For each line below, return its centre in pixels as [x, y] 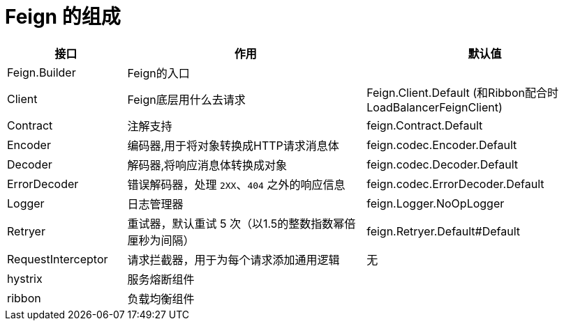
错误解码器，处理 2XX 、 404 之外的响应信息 [236, 184]
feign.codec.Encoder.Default [442, 145]
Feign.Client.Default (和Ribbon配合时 [462, 92]
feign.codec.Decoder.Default [443, 164]
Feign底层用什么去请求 [186, 99]
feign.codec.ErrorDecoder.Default [455, 184]
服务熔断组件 [161, 279]
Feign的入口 [158, 73]
